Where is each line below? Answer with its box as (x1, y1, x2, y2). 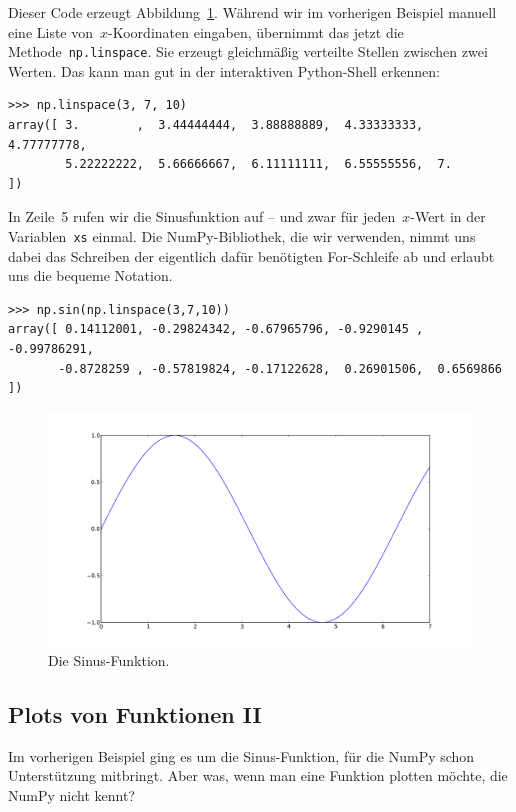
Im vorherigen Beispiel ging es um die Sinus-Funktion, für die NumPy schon (8, 745, 475, 766)
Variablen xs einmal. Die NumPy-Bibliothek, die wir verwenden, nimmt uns (8, 226, 476, 246)
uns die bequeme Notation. (8, 265, 173, 286)
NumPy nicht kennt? (8, 784, 135, 805)
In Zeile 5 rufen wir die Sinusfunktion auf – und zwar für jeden (8, 206, 396, 227)
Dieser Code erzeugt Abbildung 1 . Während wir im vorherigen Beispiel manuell (8, 2, 497, 22)
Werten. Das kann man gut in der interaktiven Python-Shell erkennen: (8, 60, 440, 81)
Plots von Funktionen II (8, 698, 262, 729)
